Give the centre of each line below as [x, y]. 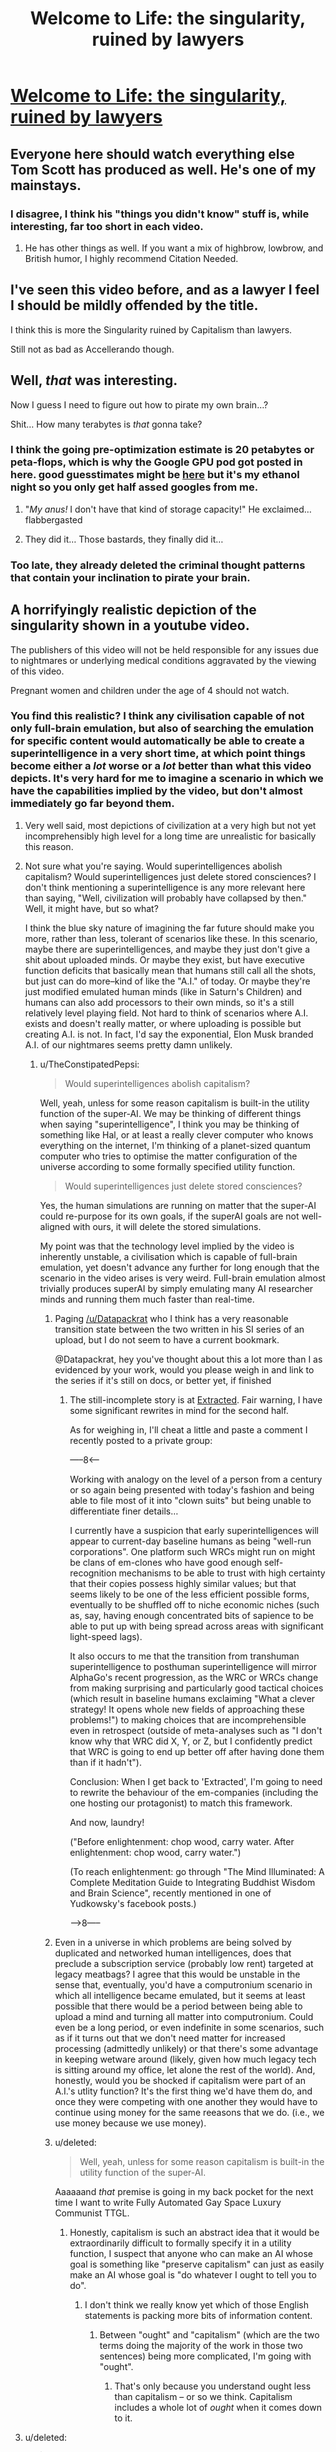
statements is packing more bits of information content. [198, 2315]
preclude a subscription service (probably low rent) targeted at [184, 1963]
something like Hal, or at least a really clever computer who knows [176, 1134]
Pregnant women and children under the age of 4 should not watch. [150, 690]
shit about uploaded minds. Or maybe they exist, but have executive [164, 959]
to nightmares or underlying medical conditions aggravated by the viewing [163, 660]
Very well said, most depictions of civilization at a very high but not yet [170, 825]
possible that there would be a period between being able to [178, 2006]
